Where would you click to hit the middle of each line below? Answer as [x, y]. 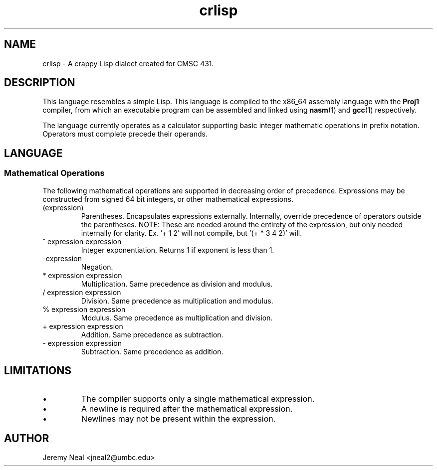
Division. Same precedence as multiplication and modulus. [177, 301]
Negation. [97, 267]
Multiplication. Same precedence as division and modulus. [177, 284]
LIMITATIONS [38, 371]
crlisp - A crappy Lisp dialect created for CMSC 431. [128, 63]
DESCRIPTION [40, 83]
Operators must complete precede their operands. [125, 134]
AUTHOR [27, 438]
